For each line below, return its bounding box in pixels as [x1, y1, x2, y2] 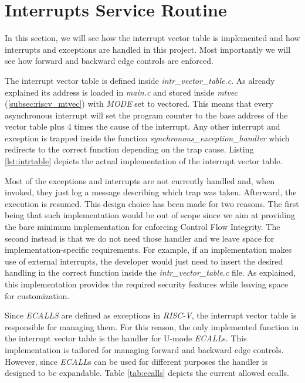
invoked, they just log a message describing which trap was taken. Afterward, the [5, 186, 297, 198]
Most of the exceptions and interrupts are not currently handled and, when [5, 174, 275, 187]
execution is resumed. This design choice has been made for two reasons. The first [5, 197, 299, 209]
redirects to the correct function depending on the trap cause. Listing [5, 143, 254, 155]
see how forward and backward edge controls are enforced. [5, 55, 213, 67]
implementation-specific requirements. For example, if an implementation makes [5, 243, 292, 256]
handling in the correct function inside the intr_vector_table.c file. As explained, [5, 266, 296, 279]
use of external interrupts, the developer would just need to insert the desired [5, 255, 283, 267]
